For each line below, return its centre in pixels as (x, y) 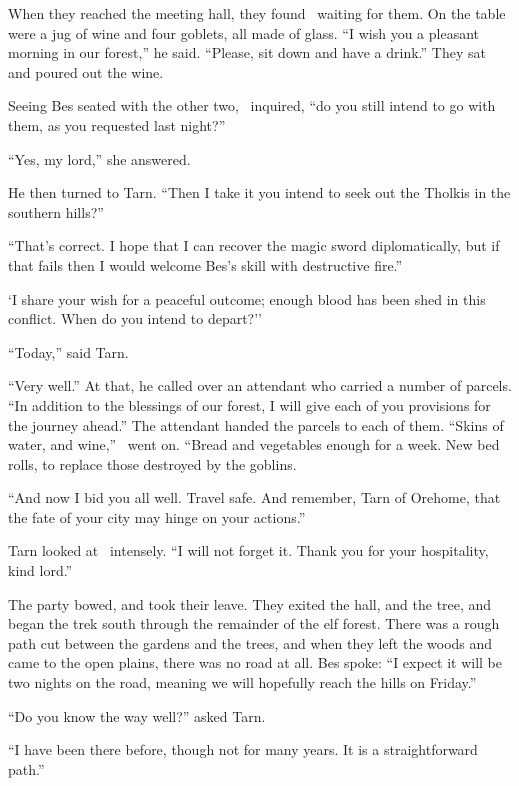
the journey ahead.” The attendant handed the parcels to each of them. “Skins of (256, 424)
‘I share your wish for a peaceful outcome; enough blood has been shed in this (247, 298)
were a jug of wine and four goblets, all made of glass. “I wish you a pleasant (243, 32)
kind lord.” (40, 570)
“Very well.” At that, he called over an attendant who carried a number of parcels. (260, 385)
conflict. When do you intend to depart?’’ (135, 318)
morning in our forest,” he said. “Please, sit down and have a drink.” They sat (247, 52)
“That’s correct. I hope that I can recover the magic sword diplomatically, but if (254, 245)
